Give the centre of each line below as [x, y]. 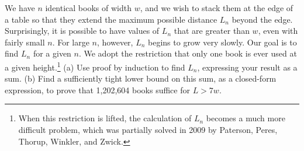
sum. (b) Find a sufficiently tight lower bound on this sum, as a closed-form [141, 78]
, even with [278, 31]
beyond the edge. [262, 19]
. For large [71, 42]
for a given [52, 53]
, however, [115, 42]
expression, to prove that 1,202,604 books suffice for [97, 89]
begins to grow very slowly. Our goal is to [222, 42]
